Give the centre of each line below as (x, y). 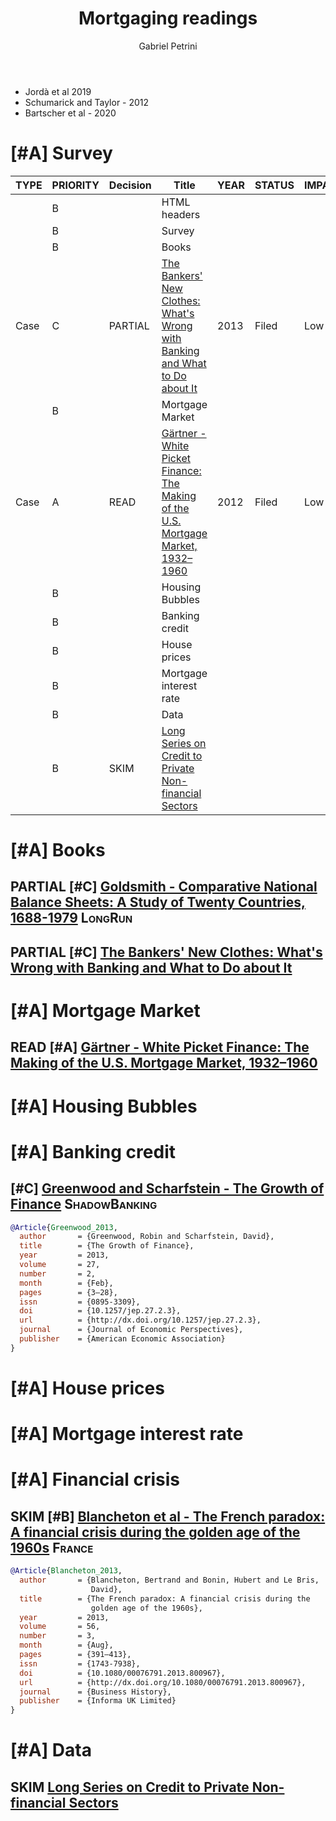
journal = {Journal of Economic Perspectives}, (131, 1330)
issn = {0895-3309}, (80, 1302)
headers (181, 214)
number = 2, (58, 1273)
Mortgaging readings (168, 18)
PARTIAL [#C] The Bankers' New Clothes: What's (166, 952)
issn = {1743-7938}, (80, 1663)
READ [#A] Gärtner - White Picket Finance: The (160, 1047)
